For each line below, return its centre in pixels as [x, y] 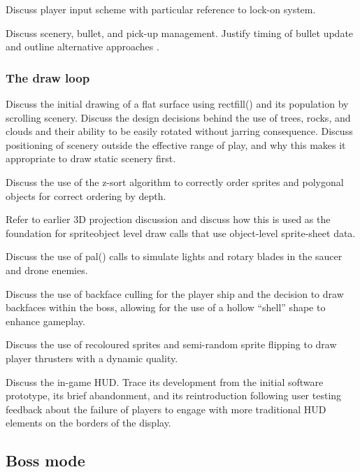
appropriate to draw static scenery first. [91, 158]
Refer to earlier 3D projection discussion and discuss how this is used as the [168, 219]
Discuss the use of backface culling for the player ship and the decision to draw [175, 293]
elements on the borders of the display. [88, 423]
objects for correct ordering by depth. [86, 195]
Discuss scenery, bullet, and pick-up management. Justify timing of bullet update [180, 33]
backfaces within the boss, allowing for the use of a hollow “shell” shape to [166, 307]
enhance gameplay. [45, 321]
